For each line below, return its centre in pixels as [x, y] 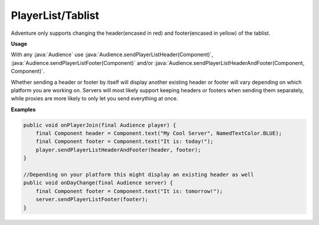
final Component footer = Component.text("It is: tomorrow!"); [129, 191]
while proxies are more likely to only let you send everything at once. [95, 99]
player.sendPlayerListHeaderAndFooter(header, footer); [118, 150]
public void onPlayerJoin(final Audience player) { [100, 125]
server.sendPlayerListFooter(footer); [92, 200]
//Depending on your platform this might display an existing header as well [139, 175]
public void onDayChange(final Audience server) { [98, 183]
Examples [23, 109]
